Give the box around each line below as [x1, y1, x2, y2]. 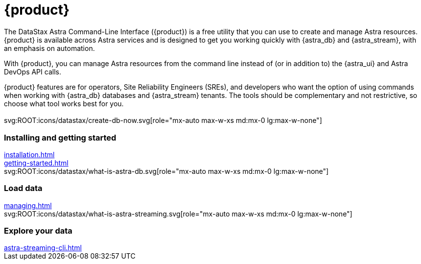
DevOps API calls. [4, 67, 61, 76]
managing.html [4, 201, 52, 210]
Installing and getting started [4, 132, 117, 143]
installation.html [4, 150, 55, 159]
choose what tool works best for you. [4, 99, 124, 108]
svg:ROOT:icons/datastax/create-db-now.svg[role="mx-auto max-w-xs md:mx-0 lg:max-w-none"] [4, 116, 322, 125]
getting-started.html [4, 158, 69, 167]
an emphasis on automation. [4, 44, 95, 52]
